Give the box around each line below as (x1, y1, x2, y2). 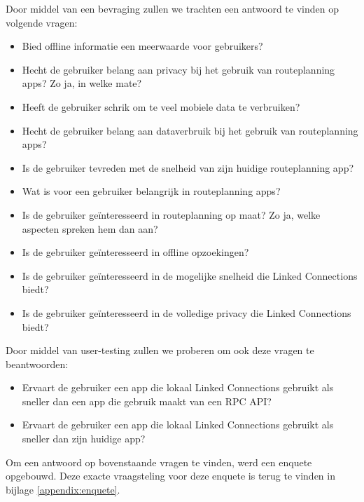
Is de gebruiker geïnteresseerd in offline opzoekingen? (22, 245, 249, 259)
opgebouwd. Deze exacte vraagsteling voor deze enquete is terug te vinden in (6, 468, 335, 483)
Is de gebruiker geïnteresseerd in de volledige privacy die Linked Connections (22, 305, 351, 320)
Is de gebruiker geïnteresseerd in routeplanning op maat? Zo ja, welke (22, 207, 321, 222)
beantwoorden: (6, 356, 69, 371)
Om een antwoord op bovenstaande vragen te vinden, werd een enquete (6, 454, 312, 469)
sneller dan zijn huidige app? (22, 431, 146, 446)
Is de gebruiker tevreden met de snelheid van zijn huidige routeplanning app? (22, 160, 354, 175)
